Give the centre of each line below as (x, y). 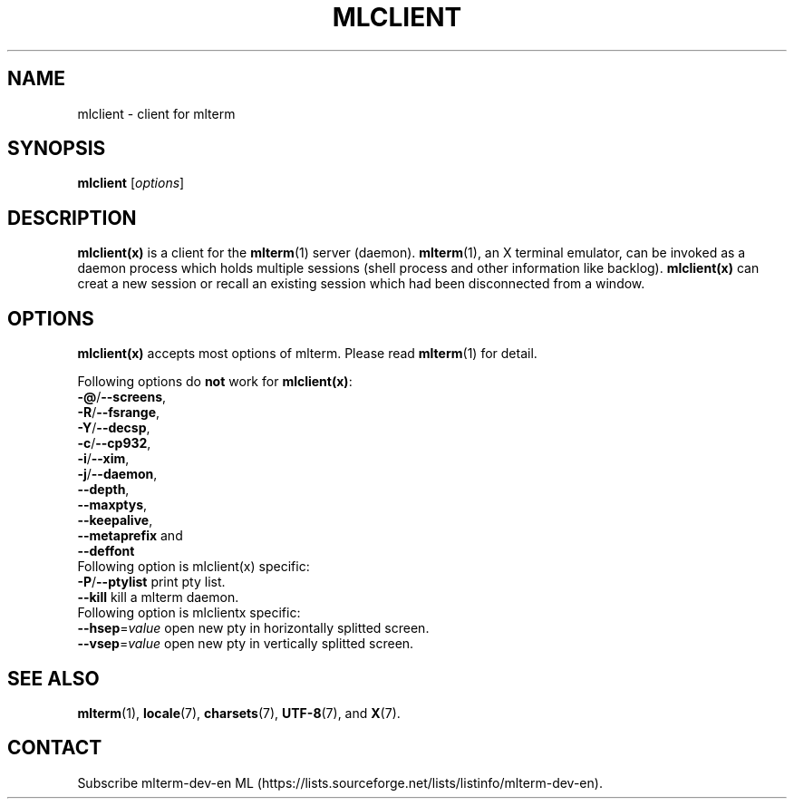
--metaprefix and (130, 536)
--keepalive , (115, 520)
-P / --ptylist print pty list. (151, 582)
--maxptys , (112, 505)
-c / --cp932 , (114, 443)
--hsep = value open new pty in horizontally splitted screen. (253, 628)
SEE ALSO (53, 678)
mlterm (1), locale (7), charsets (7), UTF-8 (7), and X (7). (239, 713)
